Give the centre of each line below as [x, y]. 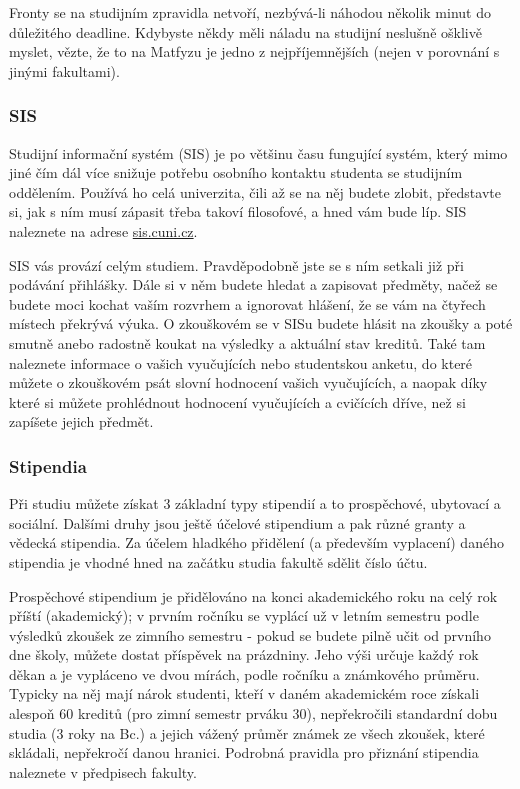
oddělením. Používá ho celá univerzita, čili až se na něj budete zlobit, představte [255, 191]
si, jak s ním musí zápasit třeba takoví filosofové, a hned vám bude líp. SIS [238, 211]
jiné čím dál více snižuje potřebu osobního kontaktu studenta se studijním [236, 172]
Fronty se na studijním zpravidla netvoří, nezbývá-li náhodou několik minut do [250, 12]
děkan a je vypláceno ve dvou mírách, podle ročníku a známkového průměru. [244, 673]
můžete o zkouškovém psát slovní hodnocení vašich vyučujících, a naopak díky [248, 382]
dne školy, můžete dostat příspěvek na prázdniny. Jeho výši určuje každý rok [244, 654]
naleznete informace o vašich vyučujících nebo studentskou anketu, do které [241, 362]
